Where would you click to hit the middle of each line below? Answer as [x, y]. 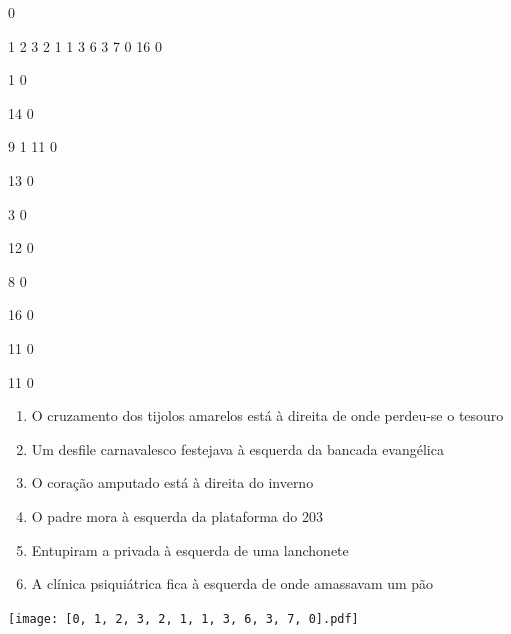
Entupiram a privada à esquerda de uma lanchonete [190, 549]
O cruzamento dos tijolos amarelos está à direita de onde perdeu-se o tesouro [267, 415]
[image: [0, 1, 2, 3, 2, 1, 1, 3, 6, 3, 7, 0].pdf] [183, 618]
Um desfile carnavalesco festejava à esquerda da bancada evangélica [237, 448]
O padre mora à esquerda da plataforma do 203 [177, 515]
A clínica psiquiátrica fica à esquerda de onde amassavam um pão [232, 583]
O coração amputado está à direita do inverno [172, 482]
